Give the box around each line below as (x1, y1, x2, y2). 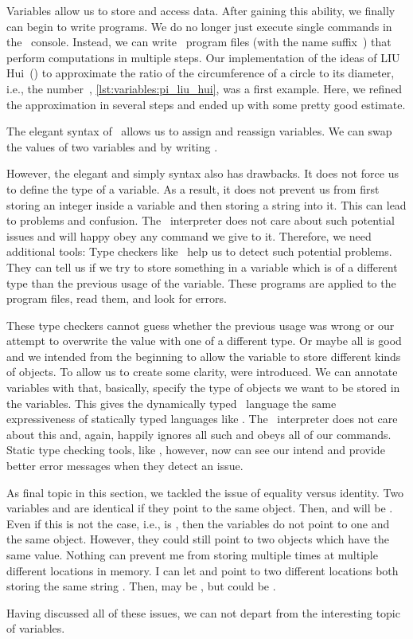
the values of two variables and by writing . (6, 138, 218, 155)
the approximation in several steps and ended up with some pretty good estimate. (6, 96, 406, 112)
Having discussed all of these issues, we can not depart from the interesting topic (6, 604, 400, 621)
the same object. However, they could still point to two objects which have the (6, 531, 389, 547)
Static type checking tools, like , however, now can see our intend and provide (6, 441, 385, 458)
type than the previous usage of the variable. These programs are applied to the (6, 274, 396, 291)
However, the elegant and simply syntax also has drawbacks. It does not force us (6, 165, 399, 182)
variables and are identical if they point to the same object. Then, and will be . (6, 500, 393, 516)
